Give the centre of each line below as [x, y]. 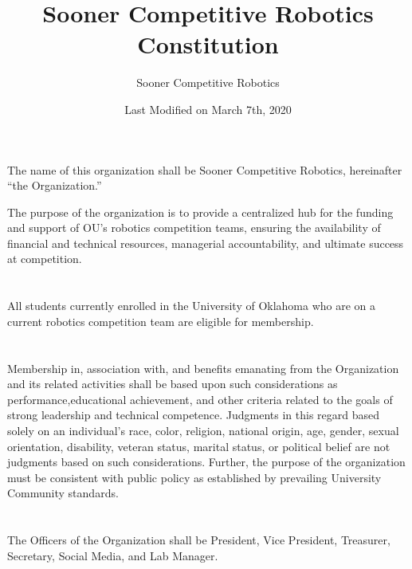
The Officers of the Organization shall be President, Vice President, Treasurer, [199, 540]
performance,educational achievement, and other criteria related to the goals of [200, 399]
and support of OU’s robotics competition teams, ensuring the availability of [194, 228]
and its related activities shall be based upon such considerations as [173, 384]
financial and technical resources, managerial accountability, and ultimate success [206, 243]
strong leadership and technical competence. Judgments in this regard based [194, 415]
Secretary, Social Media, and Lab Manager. [113, 555]
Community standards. [63, 493]
